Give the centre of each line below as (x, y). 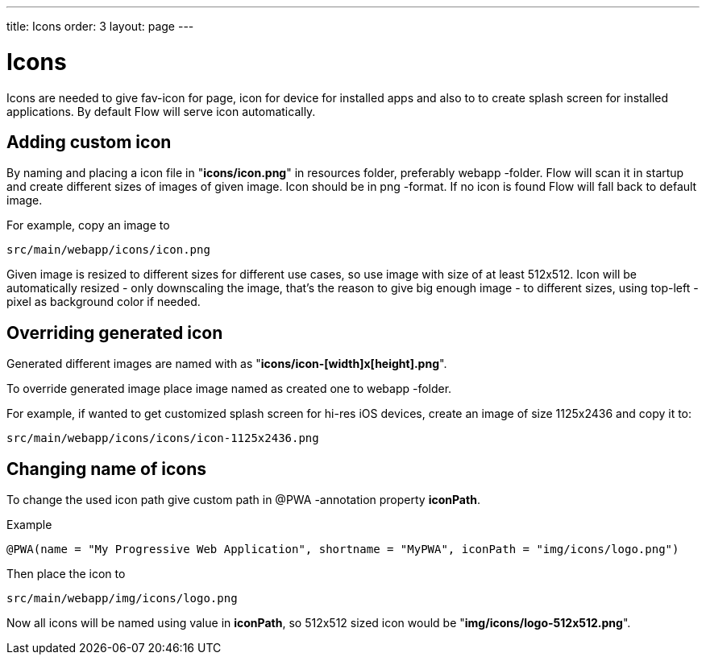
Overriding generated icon (115, 333)
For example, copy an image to (88, 225)
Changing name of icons (107, 469)
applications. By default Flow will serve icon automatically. (161, 111)
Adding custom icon (89, 142)
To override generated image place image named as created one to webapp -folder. (229, 389)
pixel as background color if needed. (104, 302)
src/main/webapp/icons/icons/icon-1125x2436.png (163, 438)
